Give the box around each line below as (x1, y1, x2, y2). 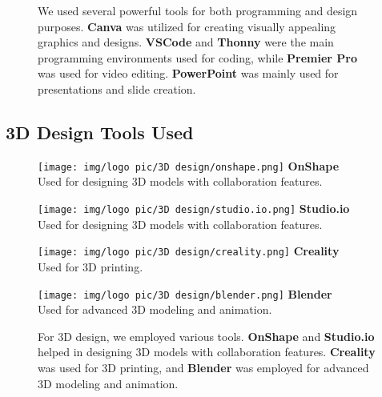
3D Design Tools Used (6, 119, 194, 144)
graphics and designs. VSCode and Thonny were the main (38, 34, 334, 50)
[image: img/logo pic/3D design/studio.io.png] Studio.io (38, 200, 350, 217)
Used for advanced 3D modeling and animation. (38, 301, 272, 318)
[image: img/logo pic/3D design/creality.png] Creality (38, 243, 340, 259)
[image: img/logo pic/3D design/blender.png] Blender (38, 285, 332, 302)
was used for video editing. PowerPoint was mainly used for (38, 65, 339, 82)
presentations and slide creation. (38, 80, 196, 97)
